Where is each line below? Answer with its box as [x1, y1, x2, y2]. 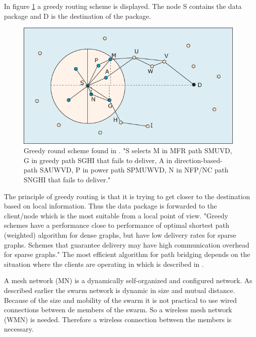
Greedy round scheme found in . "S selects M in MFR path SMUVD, [24, 145, 232, 156]
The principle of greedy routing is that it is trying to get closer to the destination [4, 191, 250, 201]
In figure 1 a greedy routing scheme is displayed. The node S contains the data [4, 1, 242, 11]
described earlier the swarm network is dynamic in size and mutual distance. [4, 285, 235, 295]
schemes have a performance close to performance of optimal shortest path [4, 220, 229, 230]
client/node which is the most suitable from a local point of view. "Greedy [4, 210, 228, 220]
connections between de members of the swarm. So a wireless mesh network [4, 304, 232, 315]
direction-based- [174, 155, 222, 165]
